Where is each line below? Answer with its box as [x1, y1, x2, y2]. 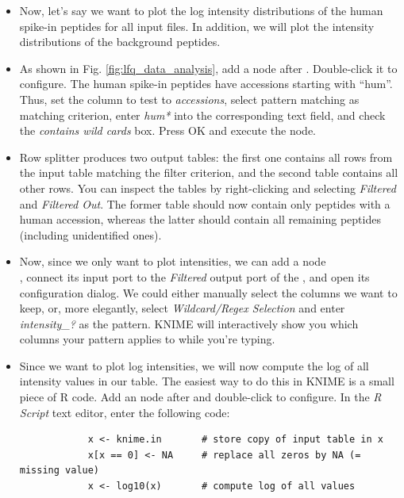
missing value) [19, 465, 100, 477]
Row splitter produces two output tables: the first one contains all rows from [19, 148, 393, 165]
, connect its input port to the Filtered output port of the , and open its [19, 268, 370, 285]
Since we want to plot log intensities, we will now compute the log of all [19, 357, 369, 373]
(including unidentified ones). [19, 226, 162, 243]
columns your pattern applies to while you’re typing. [19, 331, 275, 347]
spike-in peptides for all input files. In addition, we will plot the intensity [19, 17, 375, 34]
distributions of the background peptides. [19, 33, 221, 50]
